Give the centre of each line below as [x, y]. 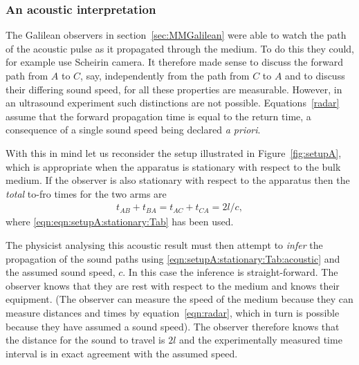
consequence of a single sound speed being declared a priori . [133, 130]
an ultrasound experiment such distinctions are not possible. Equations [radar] [173, 103]
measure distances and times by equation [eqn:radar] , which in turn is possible [173, 312]
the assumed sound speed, [61, 272]
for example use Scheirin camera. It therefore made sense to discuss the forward [174, 62]
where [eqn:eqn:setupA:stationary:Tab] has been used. [120, 222]
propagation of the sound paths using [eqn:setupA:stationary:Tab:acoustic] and [173, 258]
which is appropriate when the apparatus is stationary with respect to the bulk [173, 166]
